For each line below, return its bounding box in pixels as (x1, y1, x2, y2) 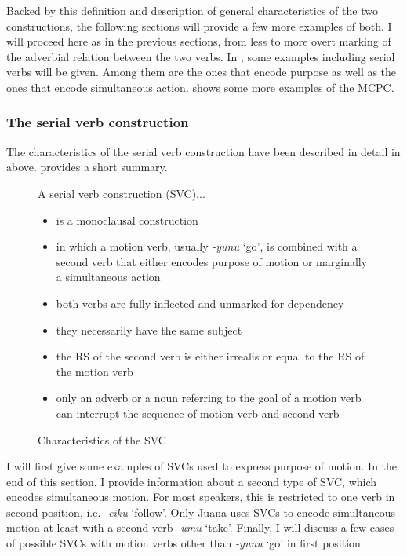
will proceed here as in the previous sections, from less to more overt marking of (6, 33, 391, 49)
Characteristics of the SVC (38, 431, 166, 448)
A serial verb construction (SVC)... (38, 185, 205, 201)
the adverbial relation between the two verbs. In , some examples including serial (6, 48, 395, 64)
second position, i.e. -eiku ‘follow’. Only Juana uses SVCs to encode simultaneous (6, 503, 395, 520)
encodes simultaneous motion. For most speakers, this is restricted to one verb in (6, 488, 395, 505)
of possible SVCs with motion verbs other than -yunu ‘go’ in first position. (6, 535, 364, 551)
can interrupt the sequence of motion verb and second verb (56, 404, 340, 421)
